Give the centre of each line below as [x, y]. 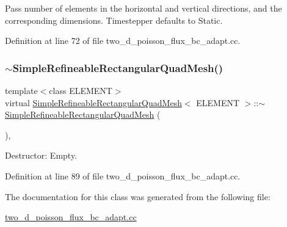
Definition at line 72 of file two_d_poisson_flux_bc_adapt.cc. [123, 41]
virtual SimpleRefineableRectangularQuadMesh [93, 102]
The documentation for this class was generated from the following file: [138, 196]
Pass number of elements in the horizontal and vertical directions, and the [143, 8]
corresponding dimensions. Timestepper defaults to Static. [114, 20]
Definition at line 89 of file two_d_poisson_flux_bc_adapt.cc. [123, 175]
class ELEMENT [81, 90]
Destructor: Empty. [41, 155]
